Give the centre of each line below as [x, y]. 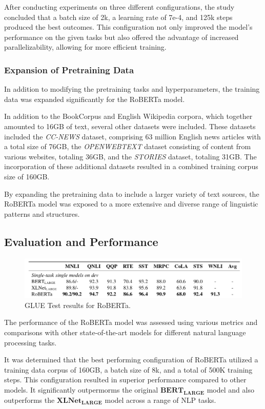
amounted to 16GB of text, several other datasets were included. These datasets [130, 126]
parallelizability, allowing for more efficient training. [85, 47]
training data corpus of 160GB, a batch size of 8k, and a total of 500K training [128, 369]
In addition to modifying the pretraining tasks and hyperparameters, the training [132, 89]
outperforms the [29, 400]
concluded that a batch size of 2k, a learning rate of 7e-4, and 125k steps [118, 17]
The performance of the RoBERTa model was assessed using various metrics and [131, 322]
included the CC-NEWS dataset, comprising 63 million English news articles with [132, 136]
